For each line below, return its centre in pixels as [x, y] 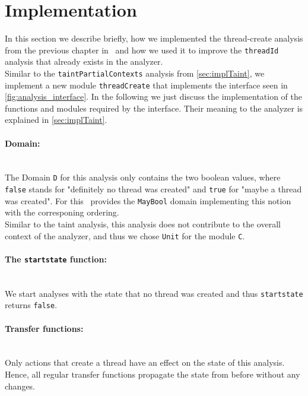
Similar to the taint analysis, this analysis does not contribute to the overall [143, 224]
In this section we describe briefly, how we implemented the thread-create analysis [154, 38]
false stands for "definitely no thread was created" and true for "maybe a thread [153, 189]
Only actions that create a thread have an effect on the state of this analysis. [145, 362]
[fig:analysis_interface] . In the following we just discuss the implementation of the [154, 96]
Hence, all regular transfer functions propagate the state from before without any [153, 374]
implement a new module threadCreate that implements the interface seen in [146, 85]
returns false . [31, 305]
